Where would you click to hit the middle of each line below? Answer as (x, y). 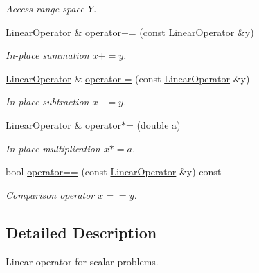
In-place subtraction (47, 102)
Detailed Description (81, 232)
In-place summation (47, 55)
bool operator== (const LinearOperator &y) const (114, 171)
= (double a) (153, 124)
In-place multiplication (53, 148)
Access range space (45, 8)
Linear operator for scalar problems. (82, 261)
